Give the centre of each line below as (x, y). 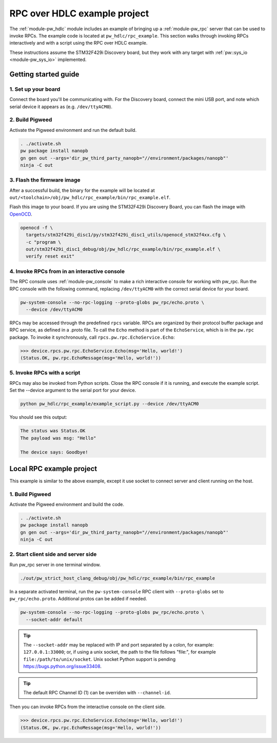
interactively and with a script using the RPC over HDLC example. (78, 43)
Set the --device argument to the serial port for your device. (73, 390)
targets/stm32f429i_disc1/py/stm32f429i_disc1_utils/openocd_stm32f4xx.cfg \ (126, 235)
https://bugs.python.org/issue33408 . (63, 667)
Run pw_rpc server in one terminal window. (55, 564)
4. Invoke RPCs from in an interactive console (67, 271)
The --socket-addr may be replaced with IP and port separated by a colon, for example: (118, 644)
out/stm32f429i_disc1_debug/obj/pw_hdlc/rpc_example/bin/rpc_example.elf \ (123, 249)
